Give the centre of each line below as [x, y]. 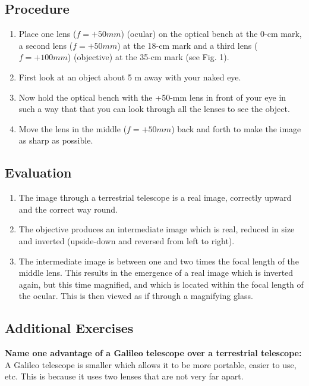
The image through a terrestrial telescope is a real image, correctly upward [155, 197]
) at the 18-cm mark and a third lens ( [187, 45]
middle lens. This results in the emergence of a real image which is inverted [156, 273]
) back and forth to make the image [236, 128]
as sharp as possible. [56, 140]
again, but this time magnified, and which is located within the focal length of [161, 284]
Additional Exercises [69, 328]
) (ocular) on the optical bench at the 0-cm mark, [211, 34]
